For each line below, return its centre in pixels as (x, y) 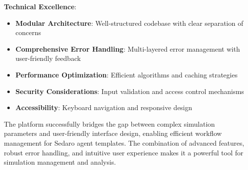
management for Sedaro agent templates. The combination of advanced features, (124, 142)
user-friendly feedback (48, 58)
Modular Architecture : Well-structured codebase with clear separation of (129, 23)
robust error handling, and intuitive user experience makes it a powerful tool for (124, 152)
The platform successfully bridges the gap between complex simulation (110, 123)
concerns (28, 32)
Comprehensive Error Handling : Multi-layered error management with (128, 48)
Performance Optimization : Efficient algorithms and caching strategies (126, 74)
